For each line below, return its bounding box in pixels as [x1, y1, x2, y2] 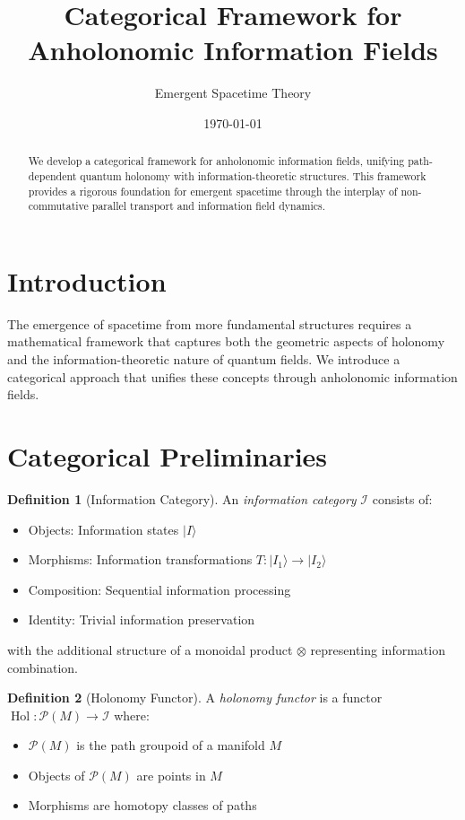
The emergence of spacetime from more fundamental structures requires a [7, 314, 412, 333]
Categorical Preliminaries [7, 438, 328, 475]
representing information [310, 640, 445, 659]
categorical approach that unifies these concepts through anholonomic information [7, 367, 458, 386]
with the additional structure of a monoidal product [7, 640, 293, 659]
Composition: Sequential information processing [28, 580, 291, 598]
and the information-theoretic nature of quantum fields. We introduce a [7, 350, 400, 369]
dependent [28, 168, 77, 183]
